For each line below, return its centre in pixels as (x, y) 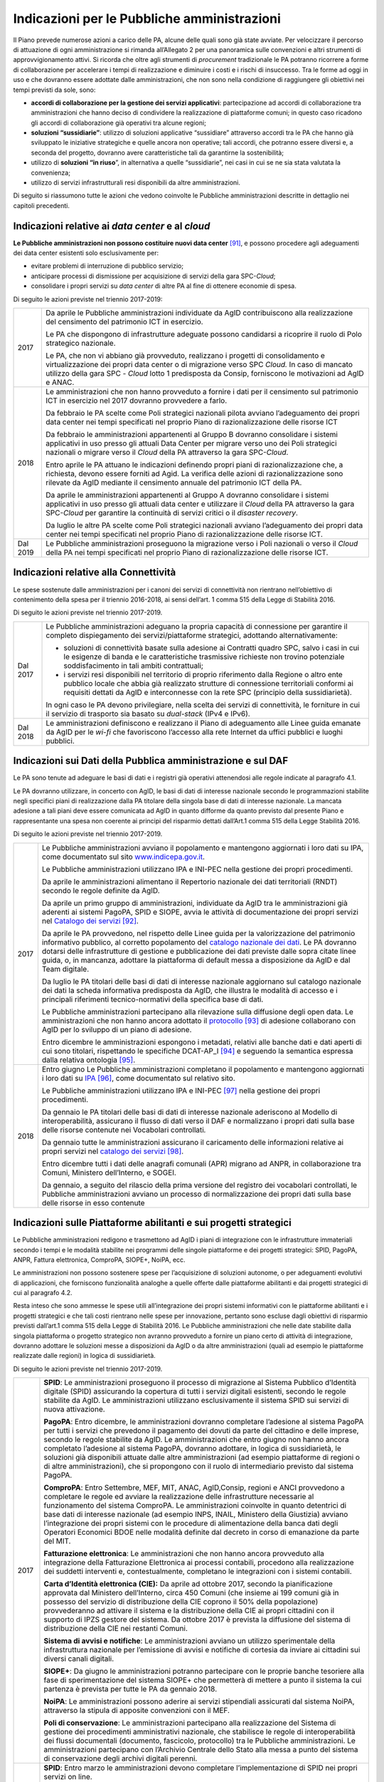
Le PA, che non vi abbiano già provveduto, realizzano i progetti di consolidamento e (185, 356)
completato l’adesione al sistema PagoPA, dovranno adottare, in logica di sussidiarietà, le (192, 1448)
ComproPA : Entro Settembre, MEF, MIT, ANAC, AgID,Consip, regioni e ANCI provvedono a (194, 1488)
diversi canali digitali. (79, 1659)
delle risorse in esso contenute (93, 1202)
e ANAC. (60, 383)
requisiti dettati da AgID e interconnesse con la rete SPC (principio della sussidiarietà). (208, 692)
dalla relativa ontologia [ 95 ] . (89, 1060)
